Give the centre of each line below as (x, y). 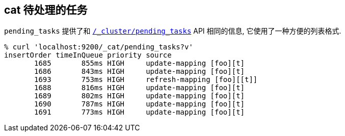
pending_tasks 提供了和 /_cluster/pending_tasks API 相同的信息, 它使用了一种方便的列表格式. (173, 31)
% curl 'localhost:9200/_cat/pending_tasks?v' (99, 47)
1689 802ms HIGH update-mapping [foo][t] (140, 96)
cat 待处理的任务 (46, 10)
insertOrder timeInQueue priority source (88, 55)
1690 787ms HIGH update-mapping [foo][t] (140, 104)
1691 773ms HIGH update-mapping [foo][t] (140, 112)
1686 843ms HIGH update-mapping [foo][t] (140, 72)
